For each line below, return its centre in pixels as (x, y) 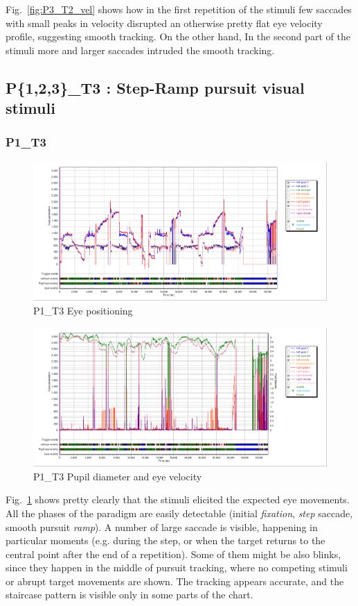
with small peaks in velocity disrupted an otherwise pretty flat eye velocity (164, 23)
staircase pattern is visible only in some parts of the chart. (129, 595)
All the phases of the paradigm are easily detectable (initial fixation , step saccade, (179, 513)
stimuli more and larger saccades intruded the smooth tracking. (140, 50)
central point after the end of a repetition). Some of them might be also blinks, (173, 554)
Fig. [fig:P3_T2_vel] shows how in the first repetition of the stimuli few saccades (179, 9)
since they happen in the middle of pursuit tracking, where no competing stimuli (177, 567)
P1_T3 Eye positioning (83, 310)
